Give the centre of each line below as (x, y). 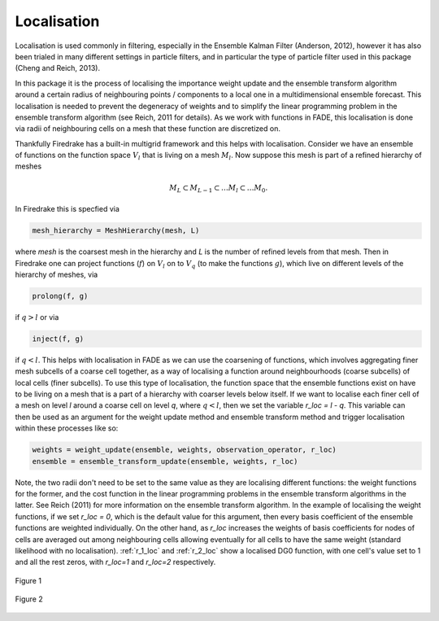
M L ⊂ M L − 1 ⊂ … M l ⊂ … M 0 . (219, 189)
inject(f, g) (58, 339)
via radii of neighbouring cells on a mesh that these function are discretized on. (148, 129)
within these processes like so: (67, 428)
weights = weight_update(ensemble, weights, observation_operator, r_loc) (185, 450)
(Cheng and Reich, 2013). (58, 68)
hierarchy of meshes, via (57, 274)
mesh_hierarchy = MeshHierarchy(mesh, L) (116, 231)
